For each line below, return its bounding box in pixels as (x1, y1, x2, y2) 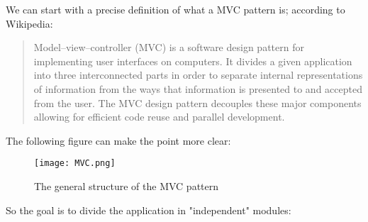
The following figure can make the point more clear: (6, 133, 231, 148)
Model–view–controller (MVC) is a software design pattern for (33, 40, 304, 55)
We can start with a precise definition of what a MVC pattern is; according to (6, 2, 345, 16)
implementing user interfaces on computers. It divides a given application (33, 53, 352, 68)
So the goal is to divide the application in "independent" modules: (6, 202, 291, 217)
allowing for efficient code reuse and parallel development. (33, 109, 285, 124)
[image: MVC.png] (34, 158, 116, 169)
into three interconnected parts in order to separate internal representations (33, 67, 363, 82)
